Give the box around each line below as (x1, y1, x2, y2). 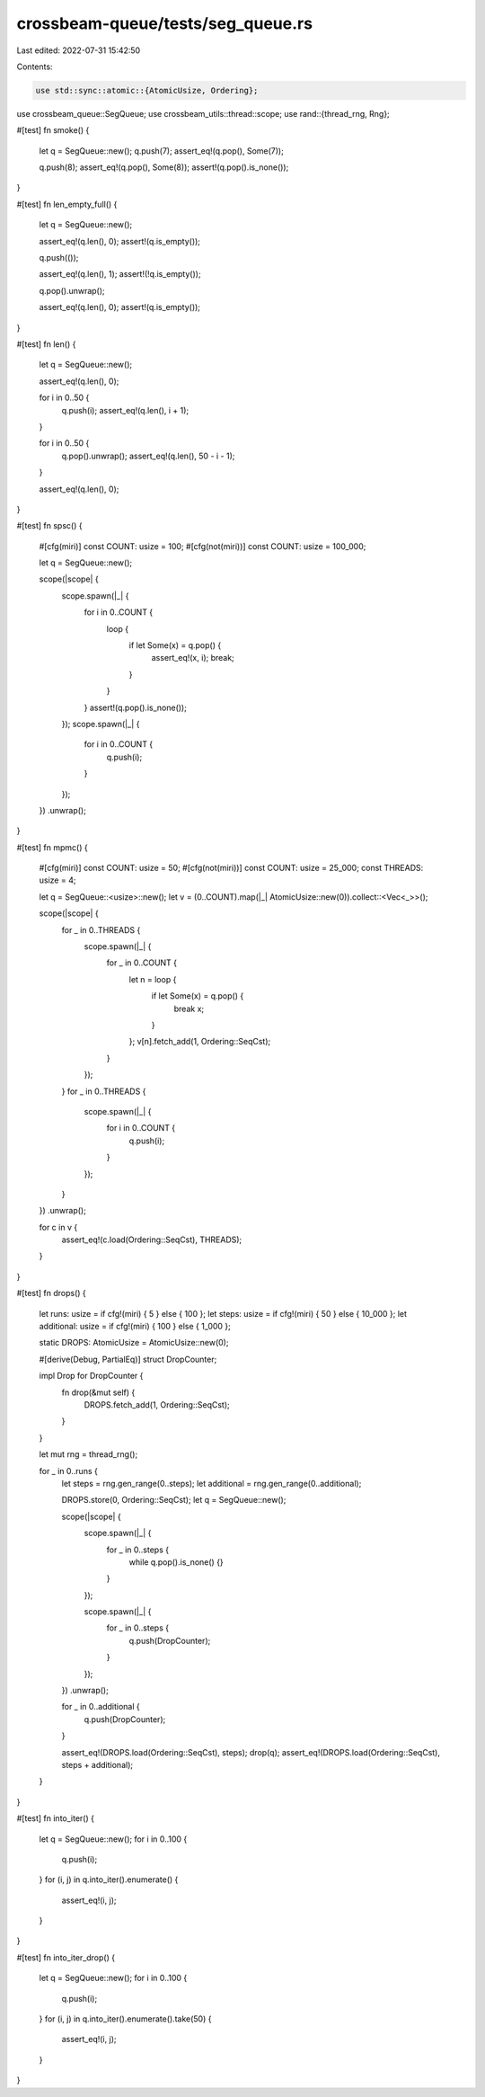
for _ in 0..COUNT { (106, 957, 178, 968)
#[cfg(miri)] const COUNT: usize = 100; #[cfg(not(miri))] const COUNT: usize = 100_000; (39, 540, 366, 552)
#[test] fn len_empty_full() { (16, 199, 118, 209)
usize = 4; (39, 875, 76, 885)
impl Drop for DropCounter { (39, 1371, 144, 1382)
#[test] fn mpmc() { (16, 841, 89, 853)
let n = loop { (128, 973, 177, 984)
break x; (173, 1003, 205, 1014)
